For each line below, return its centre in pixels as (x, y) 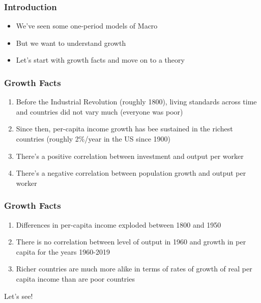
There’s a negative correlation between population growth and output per (131, 173)
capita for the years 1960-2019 (63, 251)
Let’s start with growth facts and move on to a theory (100, 60)
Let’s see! (19, 296)
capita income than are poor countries (75, 278)
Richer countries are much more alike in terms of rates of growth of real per (134, 269)
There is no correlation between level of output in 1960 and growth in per (131, 242)
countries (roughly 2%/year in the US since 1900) (93, 139)
